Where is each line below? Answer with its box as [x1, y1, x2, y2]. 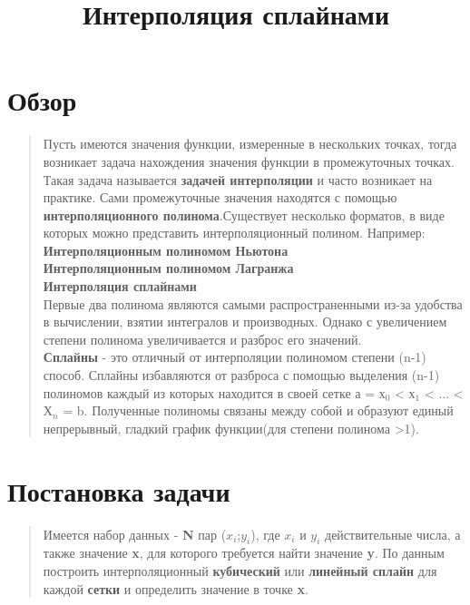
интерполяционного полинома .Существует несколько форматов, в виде [43, 205, 445, 224]
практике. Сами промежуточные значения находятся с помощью [43, 188, 397, 207]
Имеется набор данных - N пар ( [43, 524, 227, 543]
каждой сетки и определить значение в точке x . [43, 579, 308, 598]
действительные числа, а [325, 524, 461, 543]
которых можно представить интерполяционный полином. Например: [43, 223, 426, 242]
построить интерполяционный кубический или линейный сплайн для [43, 561, 437, 580]
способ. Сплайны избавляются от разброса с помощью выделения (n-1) [43, 366, 440, 385]
